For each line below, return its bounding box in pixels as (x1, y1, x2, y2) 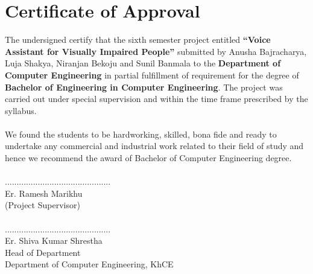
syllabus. (5, 104, 37, 116)
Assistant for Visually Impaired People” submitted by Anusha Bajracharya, (5, 45, 307, 57)
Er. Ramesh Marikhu (5, 186, 83, 199)
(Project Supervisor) (5, 199, 80, 211)
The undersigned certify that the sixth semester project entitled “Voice (5, 33, 271, 46)
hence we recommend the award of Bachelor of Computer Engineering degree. (5, 151, 292, 164)
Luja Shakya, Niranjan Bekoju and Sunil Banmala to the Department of (5, 57, 281, 69)
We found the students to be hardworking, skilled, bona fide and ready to (5, 127, 277, 140)
